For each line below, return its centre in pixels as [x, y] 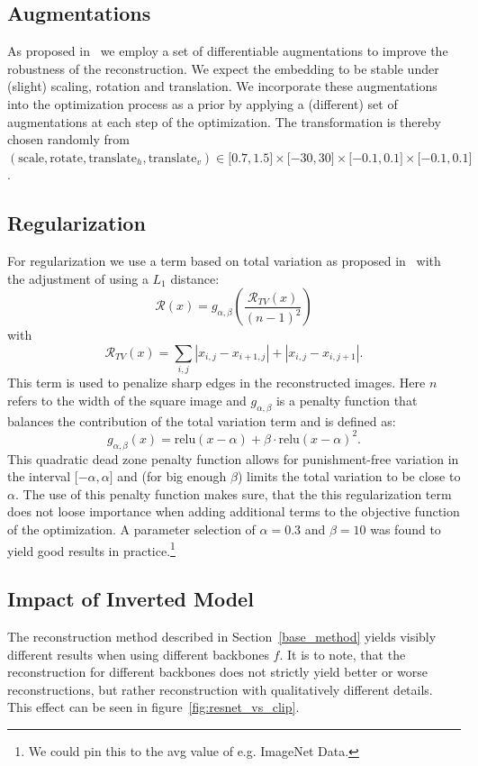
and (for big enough [172, 476]
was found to [406, 529]
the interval [39, 476]
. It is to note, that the [343, 654]
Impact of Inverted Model [131, 599]
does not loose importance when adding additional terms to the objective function [234, 511]
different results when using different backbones [138, 654]
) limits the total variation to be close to [349, 476]
